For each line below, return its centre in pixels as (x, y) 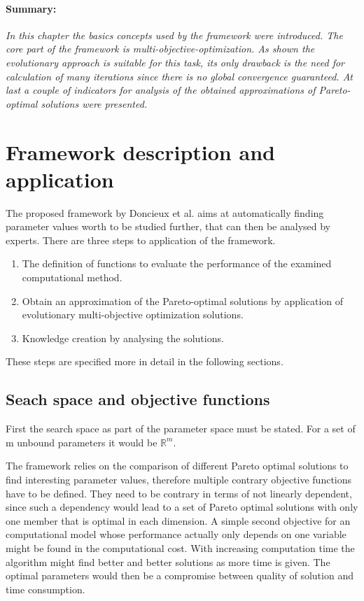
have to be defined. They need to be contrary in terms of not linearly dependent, (179, 493)
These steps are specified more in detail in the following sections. (145, 361)
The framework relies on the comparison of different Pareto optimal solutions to (177, 466)
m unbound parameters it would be (82, 442)
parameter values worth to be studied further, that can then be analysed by (168, 226)
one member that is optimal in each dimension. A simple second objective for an (178, 520)
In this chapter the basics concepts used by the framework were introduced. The (174, 35)
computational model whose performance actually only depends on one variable (176, 534)
